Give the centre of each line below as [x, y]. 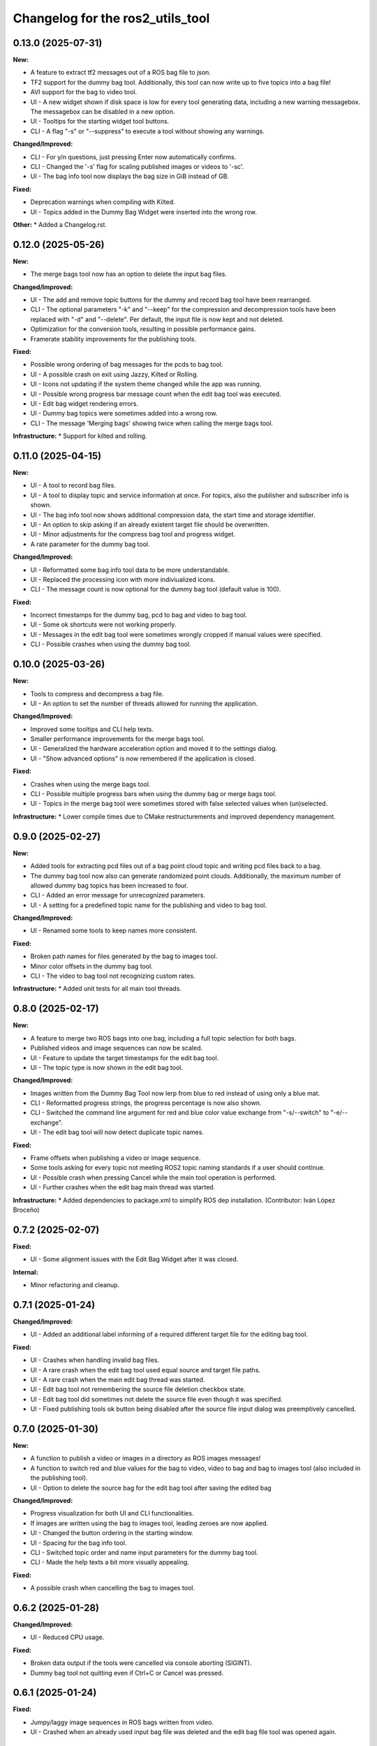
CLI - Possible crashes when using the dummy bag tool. [111, 644]
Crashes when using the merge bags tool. [90, 784]
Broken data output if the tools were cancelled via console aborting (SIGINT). [141, 1663]
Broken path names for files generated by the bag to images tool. [124, 956]
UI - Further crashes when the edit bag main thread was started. [123, 1187]
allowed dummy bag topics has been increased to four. [109, 885]
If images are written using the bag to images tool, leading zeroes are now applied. [149, 1523]
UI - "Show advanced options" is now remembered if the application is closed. [143, 758]
